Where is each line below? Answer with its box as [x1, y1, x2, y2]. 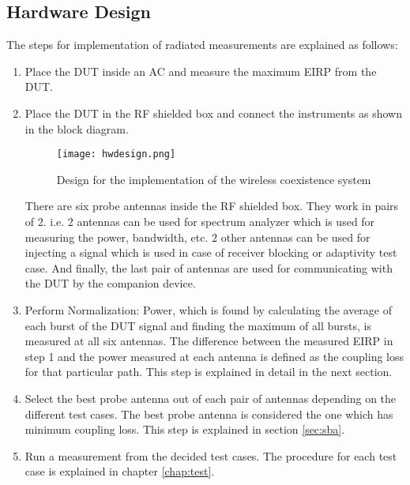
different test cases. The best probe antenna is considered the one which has [24, 405, 393, 422]
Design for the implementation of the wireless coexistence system [56, 171, 371, 187]
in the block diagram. [24, 120, 129, 137]
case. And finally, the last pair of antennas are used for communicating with [24, 259, 393, 276]
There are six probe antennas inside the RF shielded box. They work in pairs [24, 197, 399, 214]
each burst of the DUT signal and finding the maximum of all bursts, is [24, 317, 371, 333]
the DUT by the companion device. [24, 275, 196, 291]
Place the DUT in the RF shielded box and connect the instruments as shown [24, 104, 403, 121]
